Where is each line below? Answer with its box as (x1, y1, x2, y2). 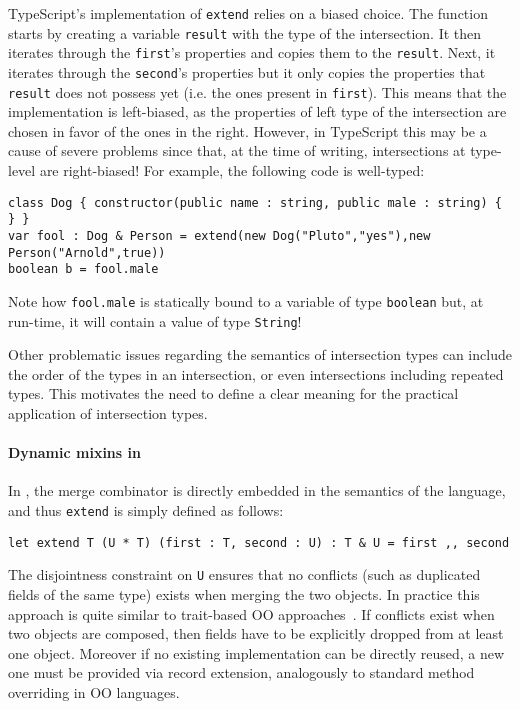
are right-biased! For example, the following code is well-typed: (39, 160, 425, 181)
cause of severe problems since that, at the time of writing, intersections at (8, 140, 466, 161)
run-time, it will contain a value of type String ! (8, 310, 302, 331)
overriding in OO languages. (8, 681, 180, 702)
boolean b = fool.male (8, 262, 159, 277)
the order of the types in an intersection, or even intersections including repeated (8, 363, 504, 384)
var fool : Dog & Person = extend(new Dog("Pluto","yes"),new (8, 228, 431, 243)
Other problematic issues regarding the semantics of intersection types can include (8, 344, 512, 365)
